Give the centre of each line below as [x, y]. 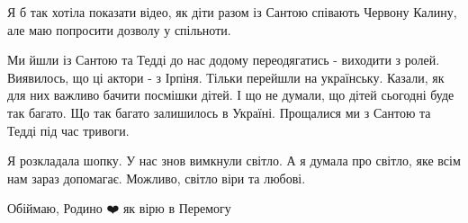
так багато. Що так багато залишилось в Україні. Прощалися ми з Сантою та [219, 112]
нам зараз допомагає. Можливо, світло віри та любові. [157, 178]
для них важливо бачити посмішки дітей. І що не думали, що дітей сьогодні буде [231, 95]
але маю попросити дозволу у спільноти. [119, 29]
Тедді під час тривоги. [68, 130]
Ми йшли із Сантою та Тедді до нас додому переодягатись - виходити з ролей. [224, 60]
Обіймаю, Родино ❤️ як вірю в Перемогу [119, 208]
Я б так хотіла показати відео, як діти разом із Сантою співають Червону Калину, [232, 12]
